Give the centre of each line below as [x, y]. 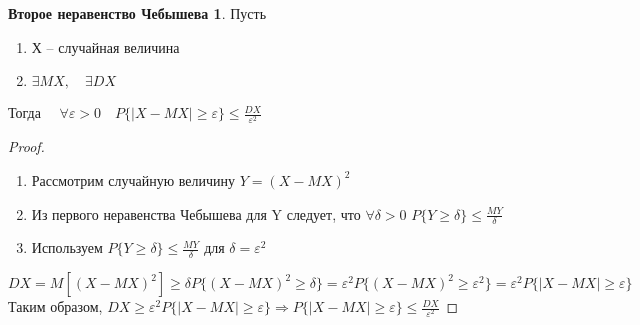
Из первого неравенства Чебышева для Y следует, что [196, 213]
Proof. [26, 146]
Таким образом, [55, 306]
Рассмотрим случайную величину [133, 179]
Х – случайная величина [105, 46]
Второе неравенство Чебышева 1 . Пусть [137, 13]
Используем [67, 247]
